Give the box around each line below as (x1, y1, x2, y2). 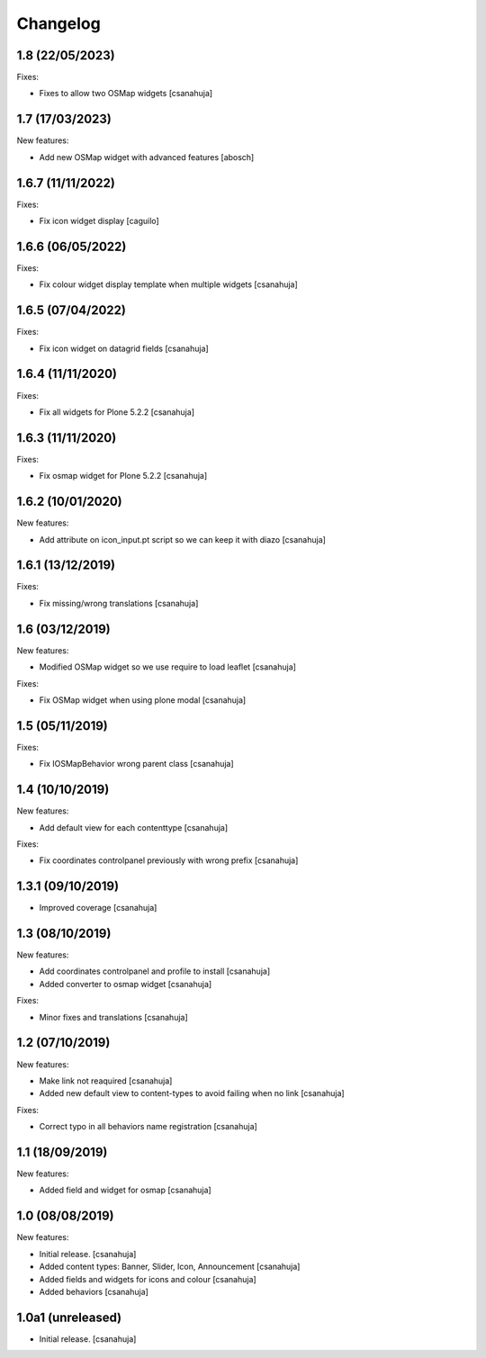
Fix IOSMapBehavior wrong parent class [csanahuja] (39, 759, 234, 769)
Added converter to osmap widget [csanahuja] (39, 978, 212, 989)
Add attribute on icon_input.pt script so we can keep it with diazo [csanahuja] (39, 534, 326, 544)
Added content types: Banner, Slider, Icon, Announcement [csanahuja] (39, 1261, 301, 1273)
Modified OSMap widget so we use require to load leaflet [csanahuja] (39, 661, 297, 672)
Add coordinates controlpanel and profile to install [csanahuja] (39, 966, 271, 976)
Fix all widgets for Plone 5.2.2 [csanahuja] (39, 406, 195, 418)
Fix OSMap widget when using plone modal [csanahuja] (39, 694, 247, 706)
